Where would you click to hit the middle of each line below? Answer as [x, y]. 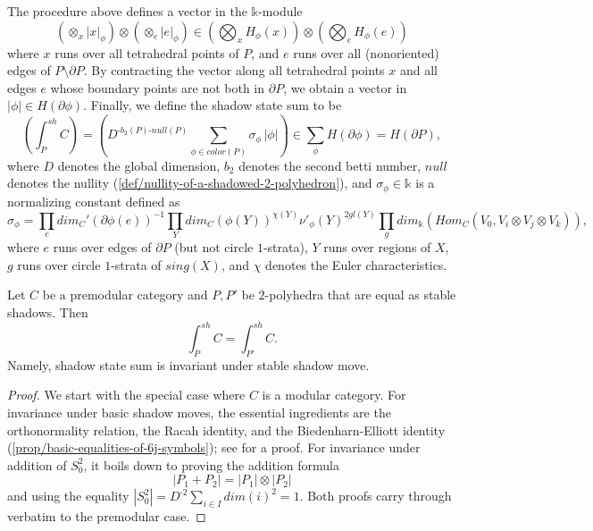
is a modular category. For [334, 395]
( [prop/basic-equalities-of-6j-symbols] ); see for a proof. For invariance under [214, 447]
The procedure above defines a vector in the [127, 11]
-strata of [136, 264]
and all [418, 70]
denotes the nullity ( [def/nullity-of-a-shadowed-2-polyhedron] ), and [190, 183]
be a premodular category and [125, 295]
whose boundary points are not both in [158, 87]
